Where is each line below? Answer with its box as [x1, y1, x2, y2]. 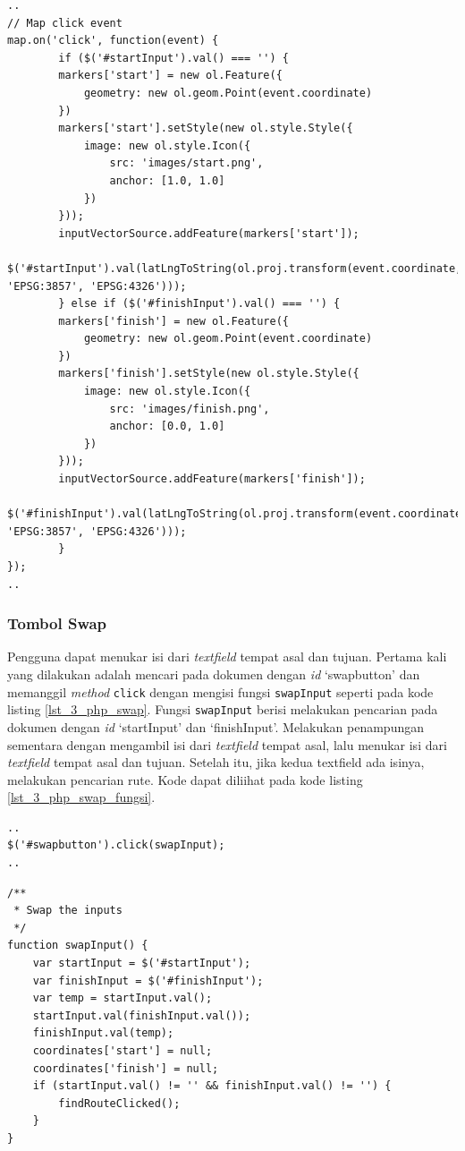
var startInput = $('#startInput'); [32, 957, 251, 970]
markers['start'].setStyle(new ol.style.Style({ [58, 122, 353, 135]
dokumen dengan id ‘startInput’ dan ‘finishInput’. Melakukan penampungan [7, 717, 424, 736]
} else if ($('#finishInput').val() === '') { [58, 297, 341, 311]
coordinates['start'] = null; [32, 1044, 213, 1057]
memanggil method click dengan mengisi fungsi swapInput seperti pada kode [7, 682, 434, 701]
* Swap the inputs [13, 904, 123, 917]
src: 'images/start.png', [109, 157, 264, 170]
